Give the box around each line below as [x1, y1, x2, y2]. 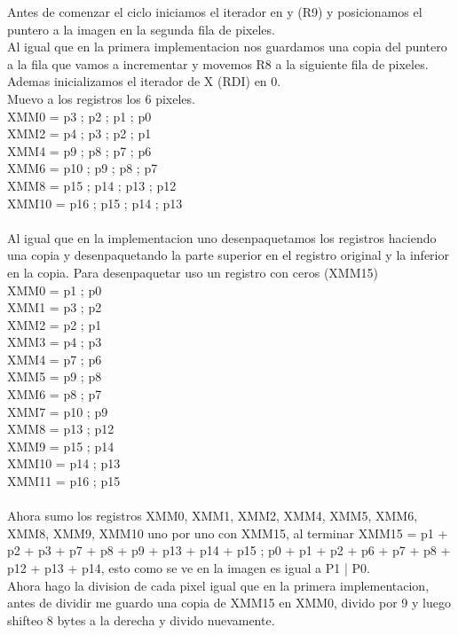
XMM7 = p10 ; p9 [7, 402, 108, 420]
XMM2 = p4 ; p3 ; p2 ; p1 [7, 124, 152, 143]
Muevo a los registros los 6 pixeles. [7, 89, 195, 107]
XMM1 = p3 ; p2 [7, 298, 102, 317]
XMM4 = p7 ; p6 [7, 349, 102, 368]
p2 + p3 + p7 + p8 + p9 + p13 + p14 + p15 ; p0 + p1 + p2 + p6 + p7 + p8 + [7, 541, 451, 560]
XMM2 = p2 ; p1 [7, 315, 102, 333]
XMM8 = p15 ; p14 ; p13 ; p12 [7, 176, 177, 194]
